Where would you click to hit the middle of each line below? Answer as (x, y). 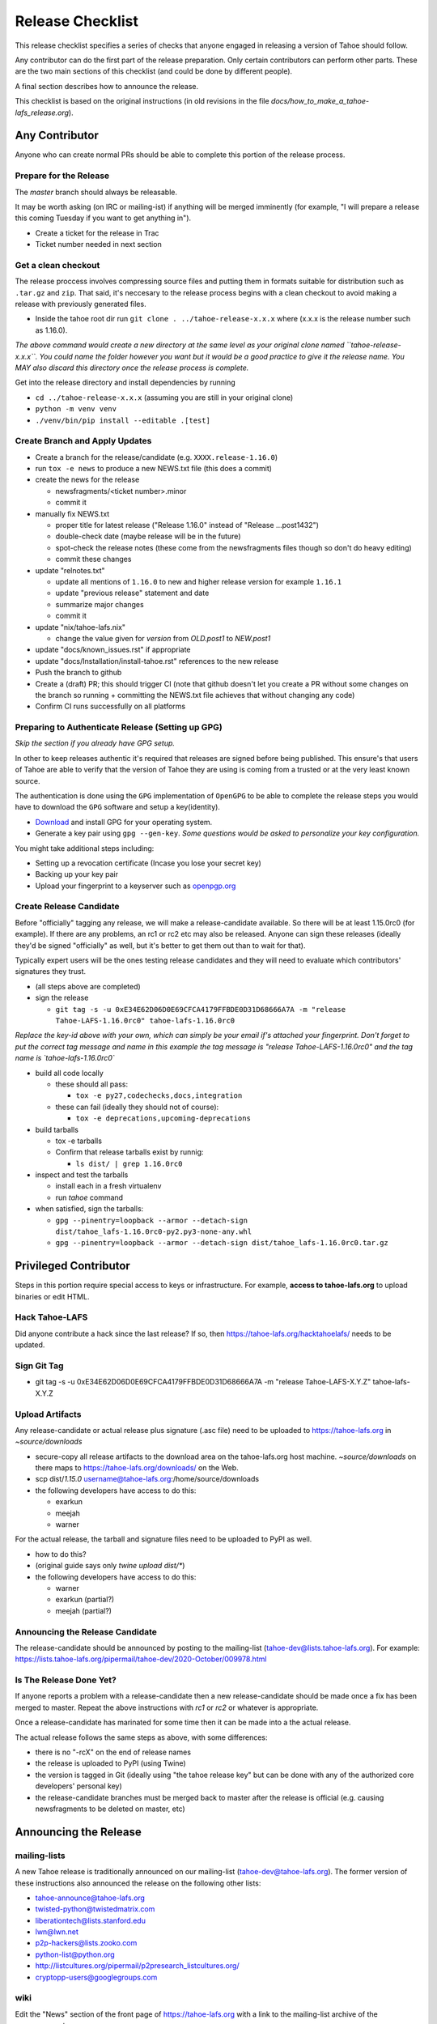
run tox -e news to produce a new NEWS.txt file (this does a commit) (154, 469)
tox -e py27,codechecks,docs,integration (159, 1096)
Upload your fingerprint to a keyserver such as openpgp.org (136, 886)
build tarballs (57, 1129)
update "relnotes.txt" (70, 570)
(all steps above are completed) (88, 986)
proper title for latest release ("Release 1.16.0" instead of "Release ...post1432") (187, 525)
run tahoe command (89, 1197)
